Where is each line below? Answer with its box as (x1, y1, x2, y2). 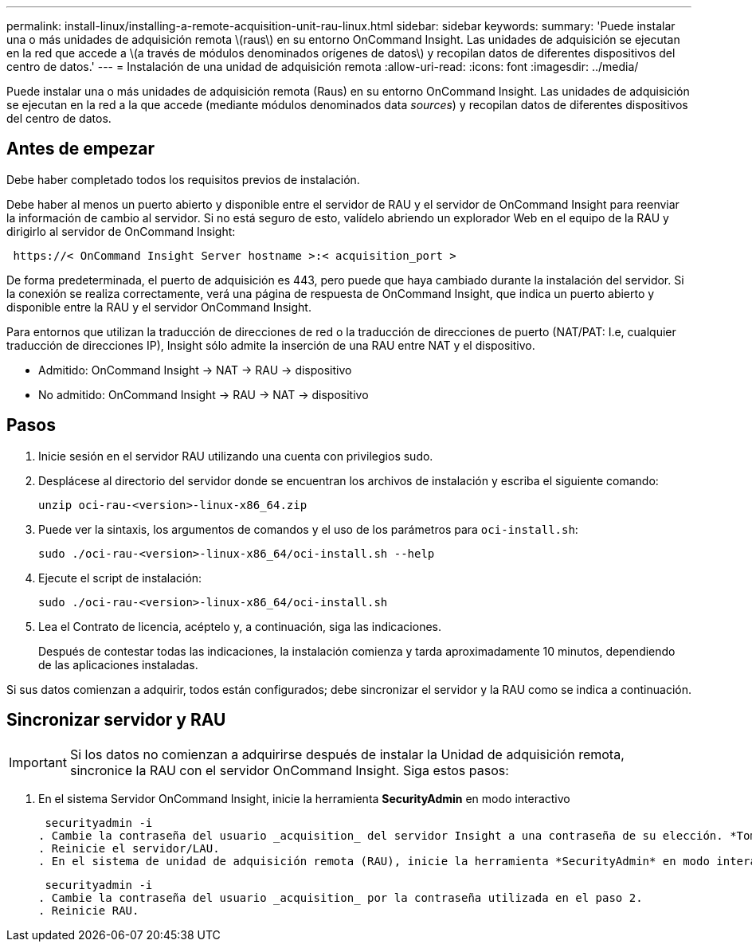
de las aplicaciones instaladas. (38, 657, 198, 672)
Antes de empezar (6, 139, 155, 159)
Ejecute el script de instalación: (38, 570, 202, 585)
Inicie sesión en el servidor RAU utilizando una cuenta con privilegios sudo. (38, 449, 433, 463)
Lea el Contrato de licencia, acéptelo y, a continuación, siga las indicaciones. (38, 619, 442, 633)
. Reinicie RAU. (38, 903, 139, 917)
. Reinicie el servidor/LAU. (38, 841, 220, 855)
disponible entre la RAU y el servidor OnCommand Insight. (6, 300, 311, 314)
